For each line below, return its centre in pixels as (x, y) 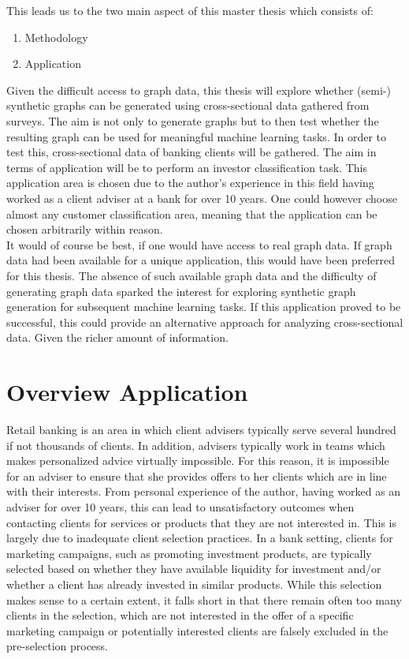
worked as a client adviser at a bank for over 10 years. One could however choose (202, 198)
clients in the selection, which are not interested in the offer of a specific (180, 615)
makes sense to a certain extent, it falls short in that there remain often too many (204, 599)
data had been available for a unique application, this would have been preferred (201, 260)
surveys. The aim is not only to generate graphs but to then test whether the (193, 120)
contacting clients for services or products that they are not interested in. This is (202, 522)
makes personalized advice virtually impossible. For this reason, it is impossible (198, 461)
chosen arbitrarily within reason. (85, 229)
